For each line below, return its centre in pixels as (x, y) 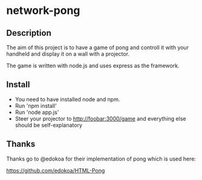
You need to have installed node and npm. (67, 99)
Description (29, 33)
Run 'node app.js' (37, 112)
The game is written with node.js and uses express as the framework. (93, 65)
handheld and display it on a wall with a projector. (68, 54)
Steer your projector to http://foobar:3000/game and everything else (100, 118)
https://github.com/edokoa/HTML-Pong (56, 170)
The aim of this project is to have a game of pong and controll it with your (98, 47)
